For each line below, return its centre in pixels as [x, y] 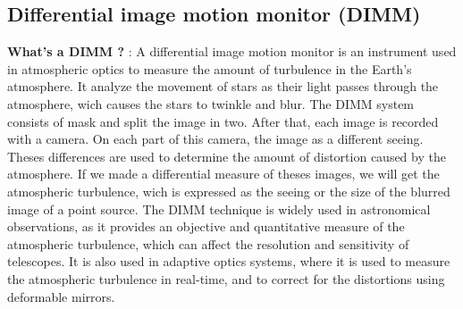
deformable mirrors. [61, 296]
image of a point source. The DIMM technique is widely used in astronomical [219, 209]
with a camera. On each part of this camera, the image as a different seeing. [215, 139]
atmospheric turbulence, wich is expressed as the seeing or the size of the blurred [229, 191]
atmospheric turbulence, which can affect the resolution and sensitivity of [208, 243]
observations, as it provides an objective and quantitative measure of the [206, 226]
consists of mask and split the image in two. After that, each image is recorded [223, 121]
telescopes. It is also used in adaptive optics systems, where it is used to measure [229, 261]
